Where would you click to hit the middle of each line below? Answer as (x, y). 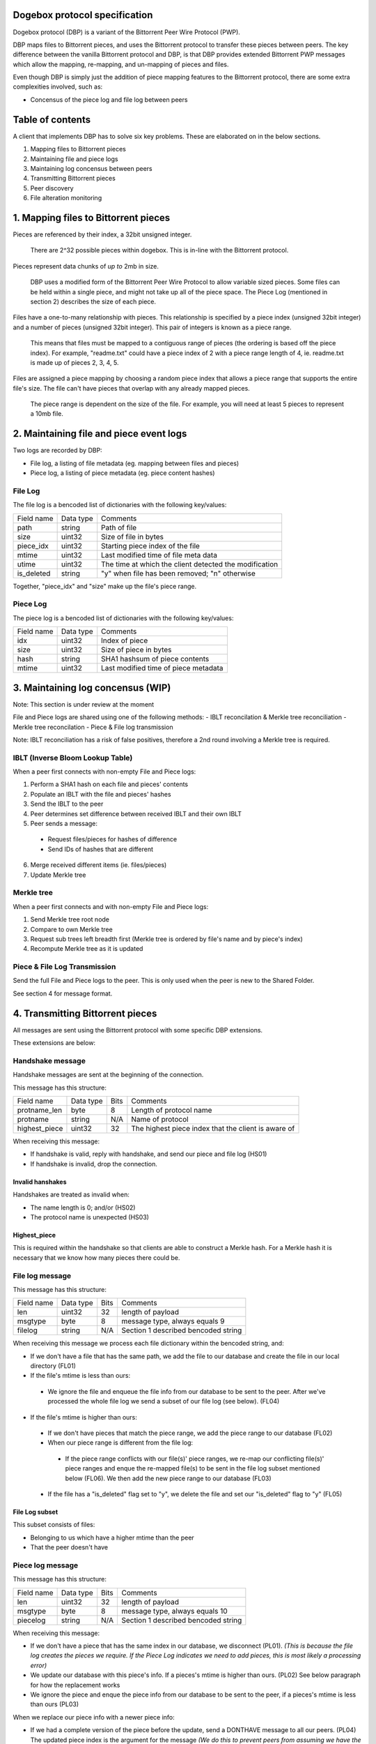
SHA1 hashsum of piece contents (155, 659)
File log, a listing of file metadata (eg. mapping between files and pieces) (135, 463)
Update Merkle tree (58, 875)
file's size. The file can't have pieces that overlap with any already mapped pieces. (131, 388)
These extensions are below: (54, 1043)
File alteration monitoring (66, 198)
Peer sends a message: (64, 824)
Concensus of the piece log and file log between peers (109, 99)
